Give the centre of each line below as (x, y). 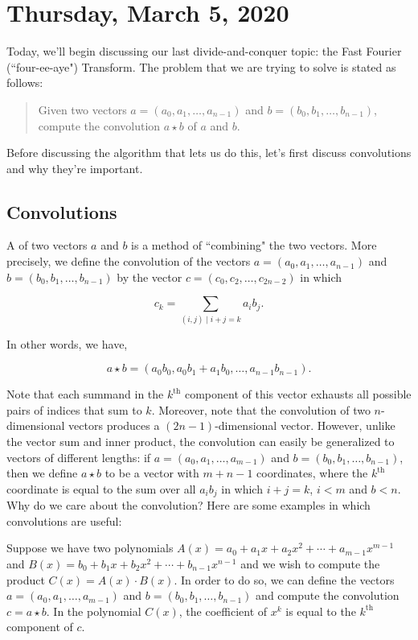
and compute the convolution (328, 595)
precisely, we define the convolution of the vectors (129, 261)
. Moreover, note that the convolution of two (261, 409)
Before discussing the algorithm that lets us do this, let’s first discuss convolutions (209, 153)
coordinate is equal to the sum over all (101, 488)
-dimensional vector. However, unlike (305, 425)
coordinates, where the (312, 473)
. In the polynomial (94, 611)
